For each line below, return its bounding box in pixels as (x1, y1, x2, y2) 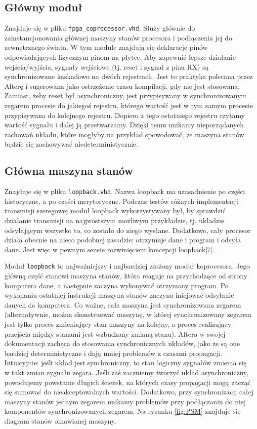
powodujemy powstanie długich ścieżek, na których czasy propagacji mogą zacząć (4, 377, 251, 387)
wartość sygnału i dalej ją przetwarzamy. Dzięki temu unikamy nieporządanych (4, 119, 244, 130)
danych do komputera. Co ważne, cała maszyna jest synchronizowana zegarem (4, 299, 241, 310)
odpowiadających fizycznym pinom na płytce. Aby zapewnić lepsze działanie (4, 52, 236, 62)
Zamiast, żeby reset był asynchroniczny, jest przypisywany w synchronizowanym (4, 90, 247, 101)
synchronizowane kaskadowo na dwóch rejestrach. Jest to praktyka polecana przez (4, 71, 253, 81)
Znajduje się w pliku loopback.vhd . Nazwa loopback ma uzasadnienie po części (4, 186, 245, 196)
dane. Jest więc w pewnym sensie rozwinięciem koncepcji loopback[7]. (4, 244, 215, 254)
